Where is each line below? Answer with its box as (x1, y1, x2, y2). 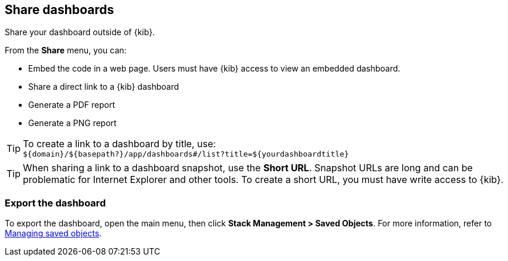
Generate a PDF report (28, 100, 115, 110)
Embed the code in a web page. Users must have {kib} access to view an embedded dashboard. (28, 63, 401, 74)
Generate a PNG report (28, 118, 117, 128)
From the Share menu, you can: (5, 45, 127, 56)
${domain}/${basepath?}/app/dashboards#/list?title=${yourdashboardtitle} (23, 150, 349, 159)
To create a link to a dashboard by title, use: (23, 138, 216, 150)
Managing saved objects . (5, 228, 102, 239)
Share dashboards (5, 2, 114, 17)
